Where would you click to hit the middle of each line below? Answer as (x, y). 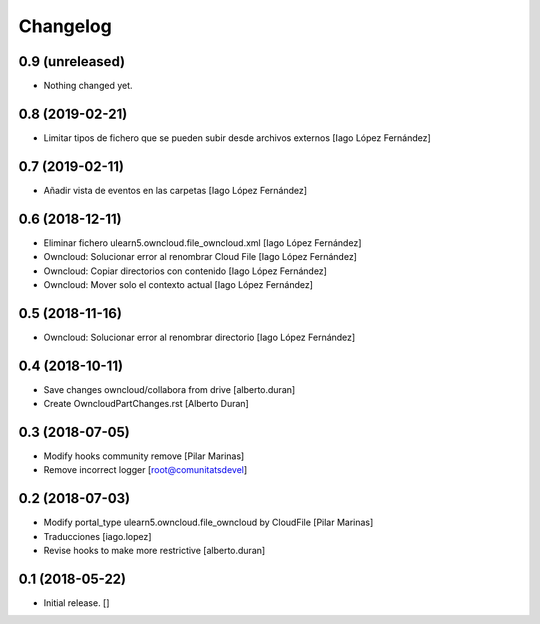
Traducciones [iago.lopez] (97, 536)
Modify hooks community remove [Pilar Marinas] (144, 456)
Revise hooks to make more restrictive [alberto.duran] (154, 551)
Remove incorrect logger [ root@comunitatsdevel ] (145, 470)
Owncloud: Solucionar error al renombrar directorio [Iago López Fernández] (199, 337)
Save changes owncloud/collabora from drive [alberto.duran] (169, 389)
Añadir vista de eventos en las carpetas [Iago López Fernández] (175, 190)
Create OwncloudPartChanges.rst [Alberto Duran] (146, 404)
